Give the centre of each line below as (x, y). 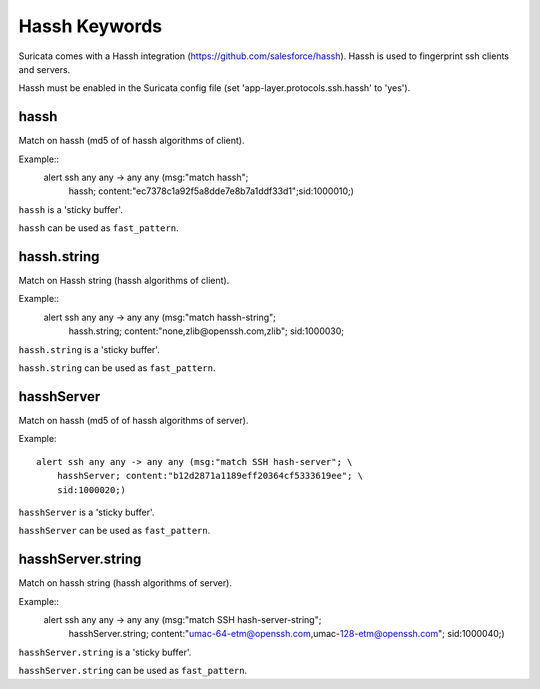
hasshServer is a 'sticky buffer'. (86, 512)
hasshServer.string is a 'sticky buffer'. (105, 652)
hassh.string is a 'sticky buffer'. (89, 349)
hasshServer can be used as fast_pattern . (114, 531)
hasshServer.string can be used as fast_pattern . (133, 671)
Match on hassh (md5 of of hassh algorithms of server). (133, 420)
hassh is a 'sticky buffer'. (71, 209)
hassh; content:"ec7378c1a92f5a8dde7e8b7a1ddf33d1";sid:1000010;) (211, 191)
